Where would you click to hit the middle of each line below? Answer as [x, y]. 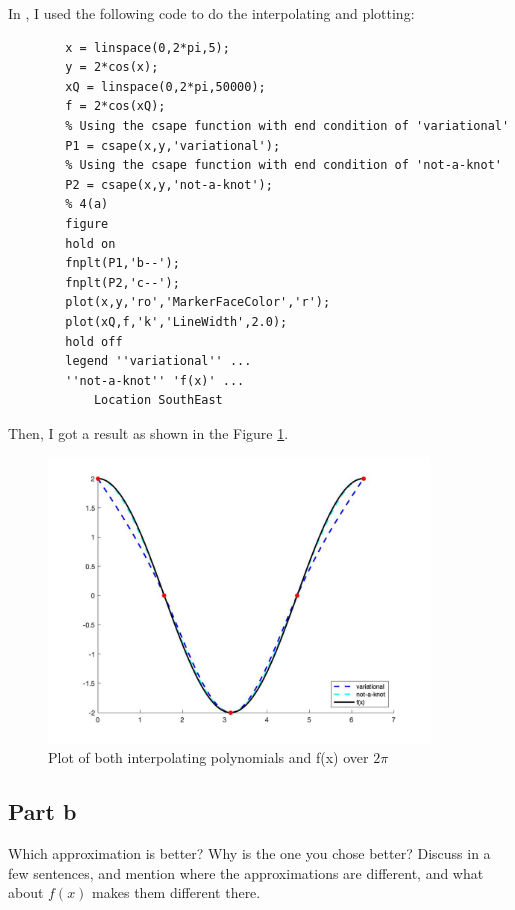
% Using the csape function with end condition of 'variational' [287, 125]
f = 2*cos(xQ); [115, 106]
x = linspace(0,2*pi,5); [147, 47]
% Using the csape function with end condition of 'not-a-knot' [283, 165]
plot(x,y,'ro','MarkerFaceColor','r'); [198, 302]
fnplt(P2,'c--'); [122, 282]
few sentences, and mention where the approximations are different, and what [246, 872]
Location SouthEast [158, 400]
